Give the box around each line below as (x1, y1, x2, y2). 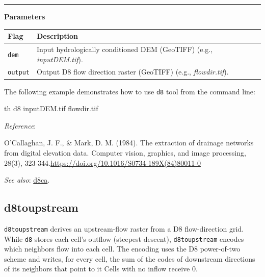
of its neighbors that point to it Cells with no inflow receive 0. (4, 263, 198, 274)
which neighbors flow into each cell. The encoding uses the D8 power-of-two (4, 243, 241, 254)
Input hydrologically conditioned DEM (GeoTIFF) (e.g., (36, 43, 213, 54)
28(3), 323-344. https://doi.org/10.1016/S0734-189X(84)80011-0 (4, 157, 201, 168)
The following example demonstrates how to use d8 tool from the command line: (4, 86, 255, 96)
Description (36, 31, 78, 41)
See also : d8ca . (4, 174, 50, 185)
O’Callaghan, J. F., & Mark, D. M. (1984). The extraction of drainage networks (4, 137, 254, 148)
